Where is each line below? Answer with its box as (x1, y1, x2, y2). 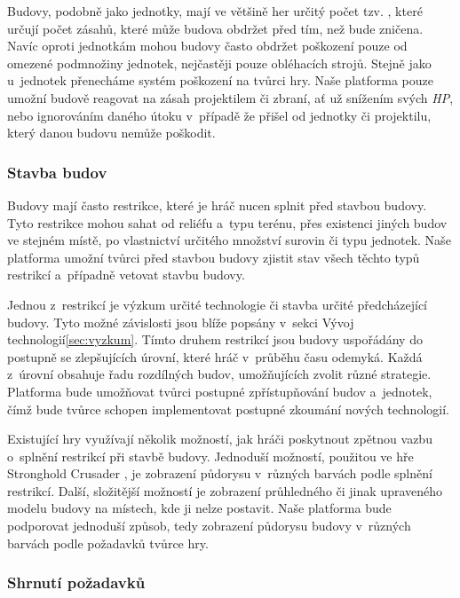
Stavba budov (7, 161, 107, 183)
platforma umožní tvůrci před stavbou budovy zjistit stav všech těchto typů (7, 248, 420, 266)
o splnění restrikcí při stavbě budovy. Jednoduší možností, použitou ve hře (7, 446, 414, 465)
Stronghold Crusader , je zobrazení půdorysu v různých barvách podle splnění (7, 464, 432, 483)
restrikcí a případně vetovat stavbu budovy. (7, 265, 245, 284)
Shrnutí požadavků (7, 571, 146, 594)
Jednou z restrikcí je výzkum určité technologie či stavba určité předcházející (7, 295, 428, 313)
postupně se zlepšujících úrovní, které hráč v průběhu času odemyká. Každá (7, 347, 423, 366)
